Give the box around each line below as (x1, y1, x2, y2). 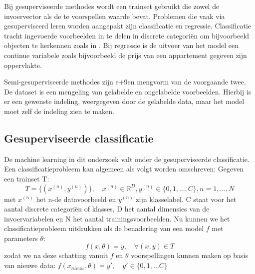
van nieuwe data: (4, 260, 56, 270)
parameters (4, 232, 38, 243)
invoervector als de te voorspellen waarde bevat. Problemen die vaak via (4, 10, 225, 21)
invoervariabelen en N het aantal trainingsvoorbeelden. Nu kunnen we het (4, 213, 230, 223)
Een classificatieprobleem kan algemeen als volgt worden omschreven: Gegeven (4, 163, 244, 174)
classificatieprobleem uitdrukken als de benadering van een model (4, 223, 204, 233)
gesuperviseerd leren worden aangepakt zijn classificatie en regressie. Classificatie (4, 20, 252, 31)
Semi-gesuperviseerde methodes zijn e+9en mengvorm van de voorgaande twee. (4, 76, 246, 87)
